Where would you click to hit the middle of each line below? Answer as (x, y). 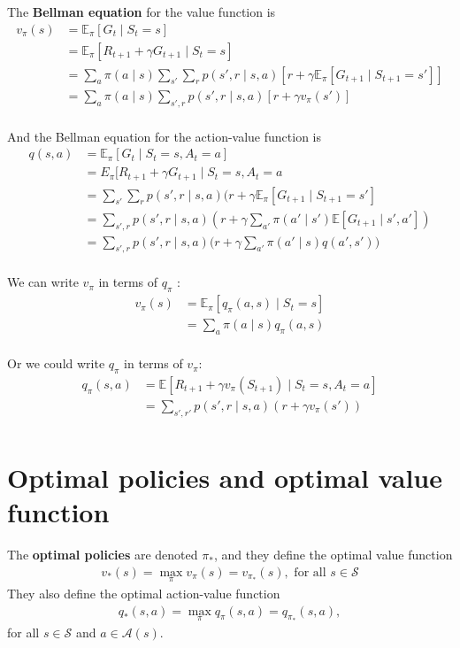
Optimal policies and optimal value (225, 477)
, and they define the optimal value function (333, 555)
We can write (43, 282)
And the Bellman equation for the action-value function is (164, 136)
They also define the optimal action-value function (144, 593)
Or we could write (56, 363)
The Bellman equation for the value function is (142, 12)
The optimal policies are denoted (103, 555)
